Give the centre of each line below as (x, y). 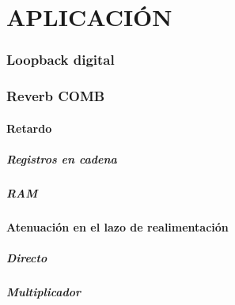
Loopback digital (61, 60)
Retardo (29, 128)
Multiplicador (44, 291)
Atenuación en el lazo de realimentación (117, 226)
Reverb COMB (56, 96)
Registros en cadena (62, 158)
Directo (27, 257)
